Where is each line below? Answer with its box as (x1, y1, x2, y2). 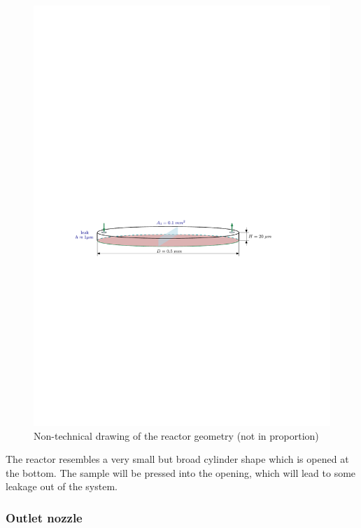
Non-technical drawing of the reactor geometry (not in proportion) (34, 428, 319, 443)
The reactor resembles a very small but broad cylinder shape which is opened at (6, 452, 349, 466)
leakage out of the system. (6, 479, 118, 494)
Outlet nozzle (6, 508, 83, 526)
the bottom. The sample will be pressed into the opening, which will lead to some (6, 465, 356, 480)
